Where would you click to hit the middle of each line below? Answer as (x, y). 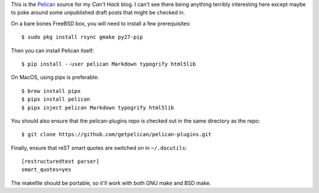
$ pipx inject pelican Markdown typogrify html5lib (98, 107)
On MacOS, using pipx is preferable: (55, 78)
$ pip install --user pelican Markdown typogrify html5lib (109, 64)
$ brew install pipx (51, 91)
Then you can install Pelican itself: (53, 50)
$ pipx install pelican (56, 99)
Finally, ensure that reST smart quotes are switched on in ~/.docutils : (99, 147)
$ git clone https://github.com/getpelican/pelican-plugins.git (117, 134)
